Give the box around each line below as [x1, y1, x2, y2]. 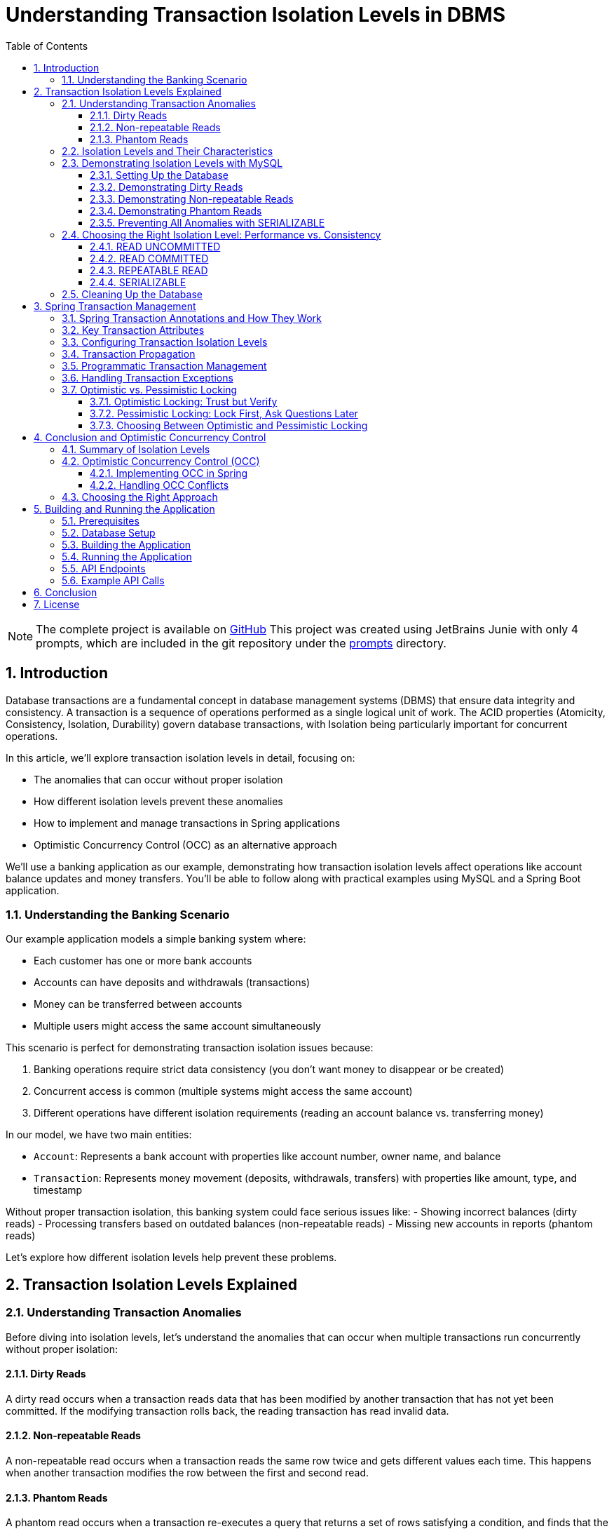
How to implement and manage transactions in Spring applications [34, 816, 341, 829]
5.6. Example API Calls [62, 574, 165, 586]
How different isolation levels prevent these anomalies [34, 795, 283, 807]
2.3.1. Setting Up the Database [90, 168, 228, 181]
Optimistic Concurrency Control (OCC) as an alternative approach [34, 838, 337, 851]
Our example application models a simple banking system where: [6, 933, 306, 945]
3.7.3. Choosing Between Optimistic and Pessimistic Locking [90, 419, 368, 431]
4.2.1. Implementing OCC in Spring [90, 466, 248, 479]
